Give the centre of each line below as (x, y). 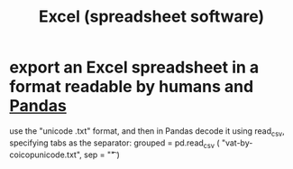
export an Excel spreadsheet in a (134, 67)
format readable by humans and (132, 87)
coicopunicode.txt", (46, 155)
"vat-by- (237, 143)
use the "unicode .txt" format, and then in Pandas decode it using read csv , (147, 131)
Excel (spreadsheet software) (151, 17)
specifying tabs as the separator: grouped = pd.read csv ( (114, 144)
